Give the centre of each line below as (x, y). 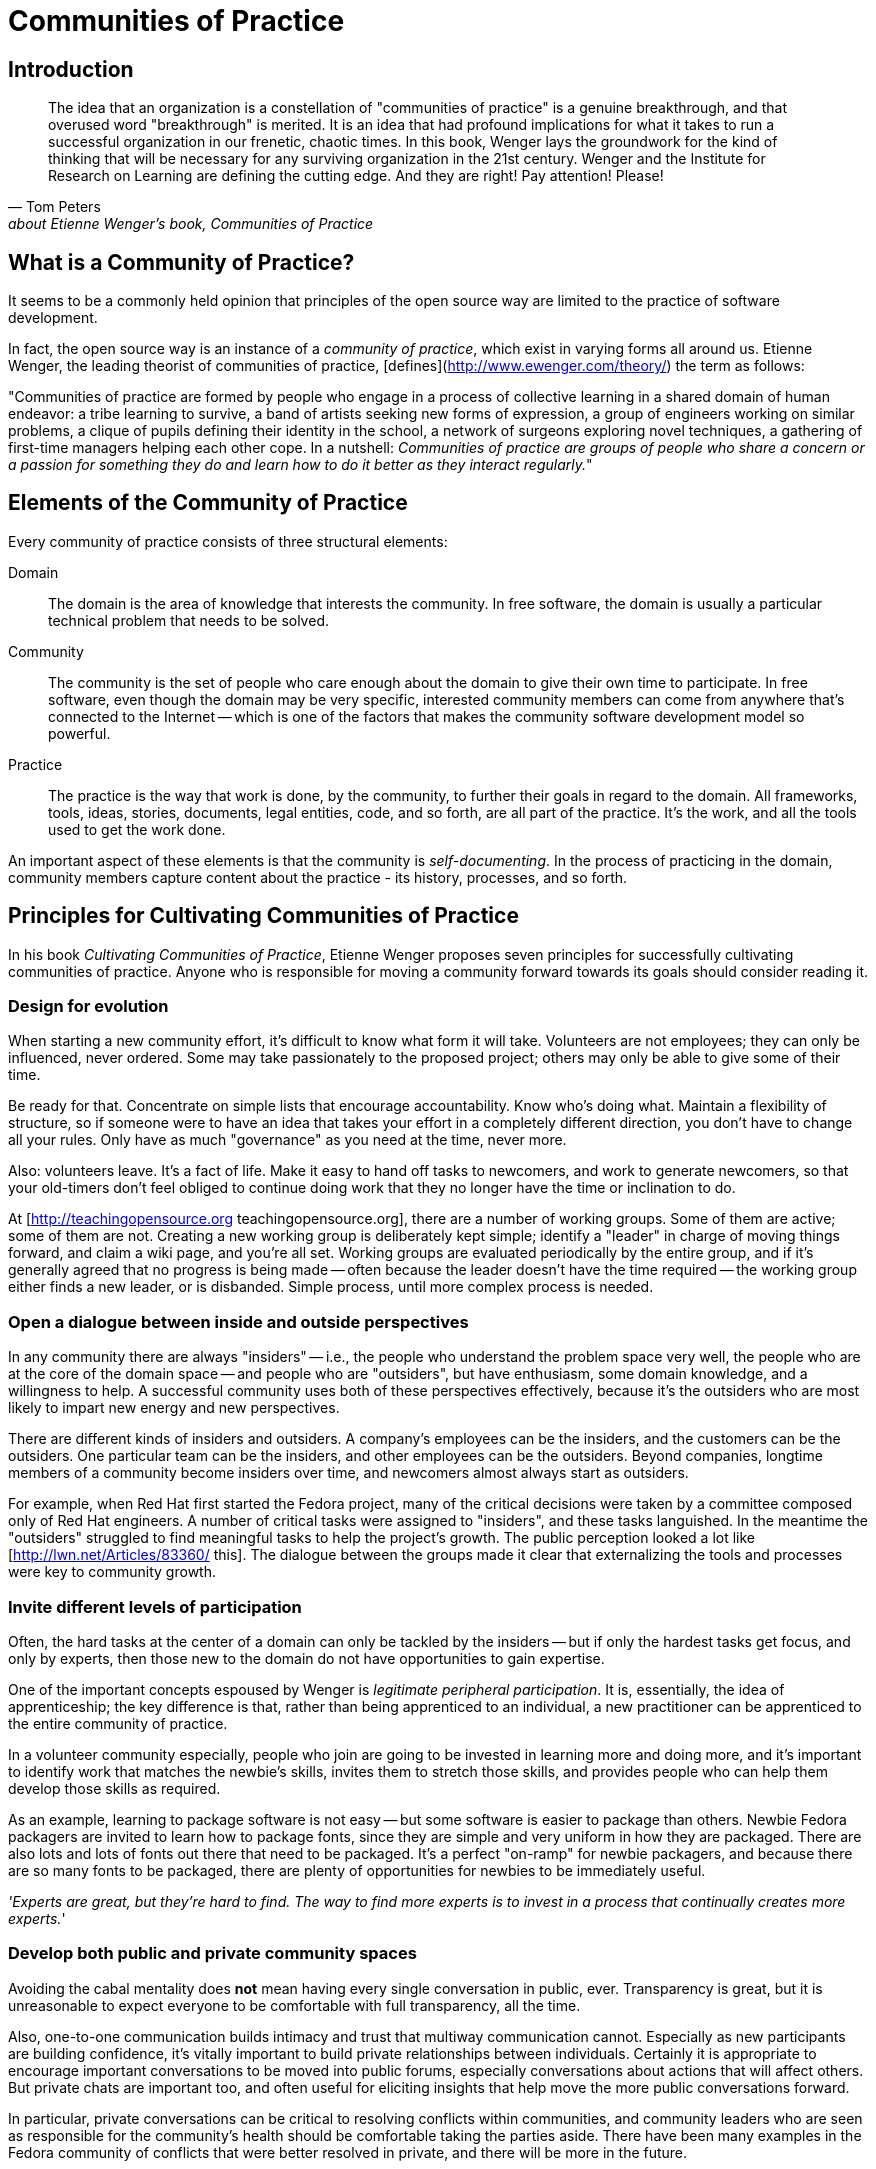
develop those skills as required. (114, 1788)
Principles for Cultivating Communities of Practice (263, 916)
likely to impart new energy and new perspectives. (174, 1408)
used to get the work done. (137, 829)
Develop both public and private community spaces (212, 1953)
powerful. (79, 733)
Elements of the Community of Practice (208, 503)
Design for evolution (88, 1006)
